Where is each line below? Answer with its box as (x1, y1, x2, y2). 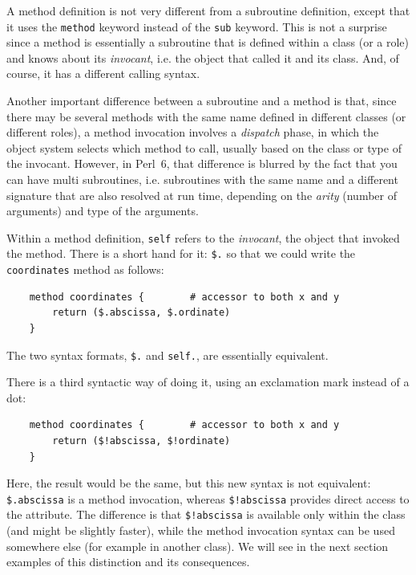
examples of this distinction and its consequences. (6, 553, 250, 570)
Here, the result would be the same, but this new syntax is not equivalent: (6, 475, 371, 491)
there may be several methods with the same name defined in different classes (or (6, 108, 406, 124)
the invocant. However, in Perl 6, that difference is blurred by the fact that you (6, 155, 398, 172)
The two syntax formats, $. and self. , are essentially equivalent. (6, 346, 329, 363)
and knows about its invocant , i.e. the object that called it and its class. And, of (6, 49, 399, 66)
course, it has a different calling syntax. (6, 65, 200, 82)
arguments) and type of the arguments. (6, 202, 199, 219)
